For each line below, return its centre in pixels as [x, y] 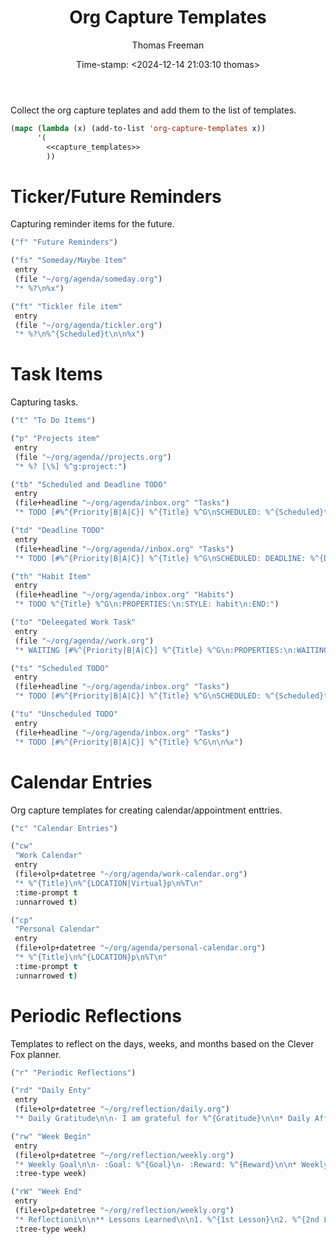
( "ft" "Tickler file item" [66, 306]
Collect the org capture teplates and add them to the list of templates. [153, 110]
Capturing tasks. [44, 402]
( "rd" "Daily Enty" [51, 1091]
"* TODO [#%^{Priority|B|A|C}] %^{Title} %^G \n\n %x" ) [129, 742]
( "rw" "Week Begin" [51, 1136]
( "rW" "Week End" [46, 1192]
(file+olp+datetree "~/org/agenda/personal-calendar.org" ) [140, 948]
